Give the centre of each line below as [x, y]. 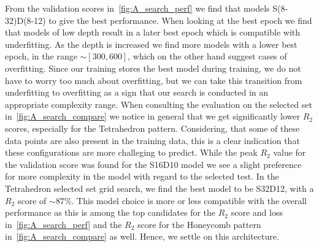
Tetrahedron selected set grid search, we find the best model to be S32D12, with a [159, 188]
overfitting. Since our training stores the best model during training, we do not [153, 68]
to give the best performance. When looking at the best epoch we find [180, 20]
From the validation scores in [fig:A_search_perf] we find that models [137, 8]
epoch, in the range [41, 56]
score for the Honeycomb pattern [199, 224]
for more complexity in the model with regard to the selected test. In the [142, 176]
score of [32, 200]
